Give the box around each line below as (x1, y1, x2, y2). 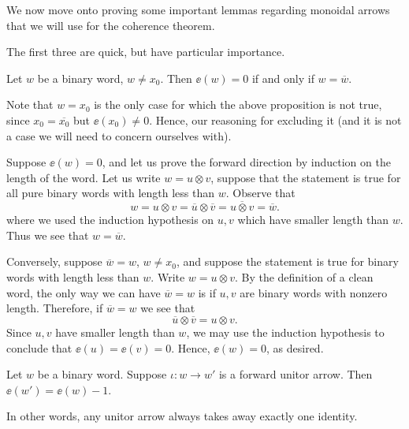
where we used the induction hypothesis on (6, 211, 214, 228)
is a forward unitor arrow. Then (218, 366, 373, 382)
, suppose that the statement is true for (210, 169, 401, 185)
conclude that (6, 339, 73, 356)
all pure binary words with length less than (6, 185, 215, 201)
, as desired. (266, 339, 324, 356)
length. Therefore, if (6, 300, 103, 316)
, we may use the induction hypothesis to (186, 323, 385, 340)
